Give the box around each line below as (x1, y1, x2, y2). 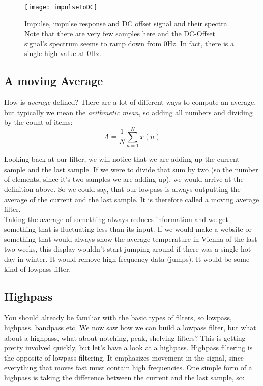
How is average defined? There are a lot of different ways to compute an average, (4, 97, 256, 107)
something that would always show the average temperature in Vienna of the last (4, 233, 257, 244)
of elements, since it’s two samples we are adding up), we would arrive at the (4, 174, 244, 184)
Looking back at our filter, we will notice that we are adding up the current (4, 154, 240, 164)
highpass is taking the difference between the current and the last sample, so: (4, 372, 245, 383)
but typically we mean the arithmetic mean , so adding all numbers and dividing (4, 106, 253, 117)
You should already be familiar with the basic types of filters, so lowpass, (4, 312, 232, 323)
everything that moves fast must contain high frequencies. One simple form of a (4, 362, 252, 373)
